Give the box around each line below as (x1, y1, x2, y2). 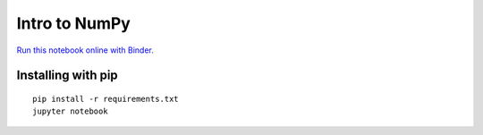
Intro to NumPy (16, 13, 131, 33)
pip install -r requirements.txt (32, 94, 179, 104)
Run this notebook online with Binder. (16, 45, 154, 55)
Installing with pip (16, 68, 118, 83)
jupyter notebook (32, 106, 108, 116)
